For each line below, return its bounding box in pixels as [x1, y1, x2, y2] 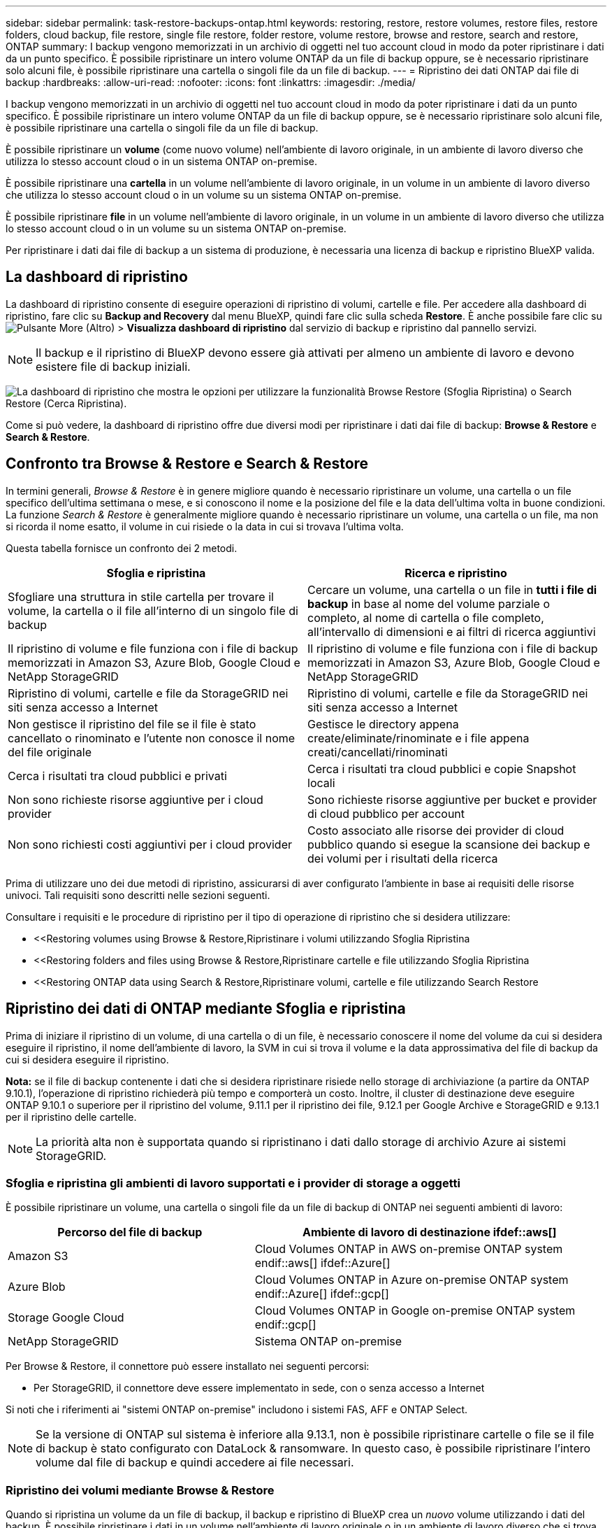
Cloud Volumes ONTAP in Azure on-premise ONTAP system [254, 1273, 569, 1287]
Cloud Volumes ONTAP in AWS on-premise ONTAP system [254, 1242, 563, 1257]
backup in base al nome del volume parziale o [307, 596, 550, 611]
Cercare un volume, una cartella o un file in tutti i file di [307, 582, 597, 597]
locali [307, 775, 335, 790]
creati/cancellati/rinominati [307, 744, 448, 759]
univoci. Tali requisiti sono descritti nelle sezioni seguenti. [6, 889, 270, 901]
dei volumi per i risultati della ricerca [307, 851, 498, 865]
